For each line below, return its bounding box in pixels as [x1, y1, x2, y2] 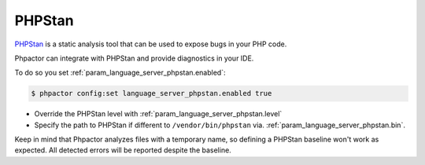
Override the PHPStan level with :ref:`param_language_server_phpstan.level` [34, 109, 283, 119]
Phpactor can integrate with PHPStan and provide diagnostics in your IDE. [14, 53, 254, 63]
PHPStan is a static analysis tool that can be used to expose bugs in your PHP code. [14, 39, 287, 49]
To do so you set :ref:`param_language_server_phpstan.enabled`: [14, 68, 226, 78]
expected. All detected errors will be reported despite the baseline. [14, 145, 231, 155]
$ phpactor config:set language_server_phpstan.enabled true [31, 89, 272, 98]
